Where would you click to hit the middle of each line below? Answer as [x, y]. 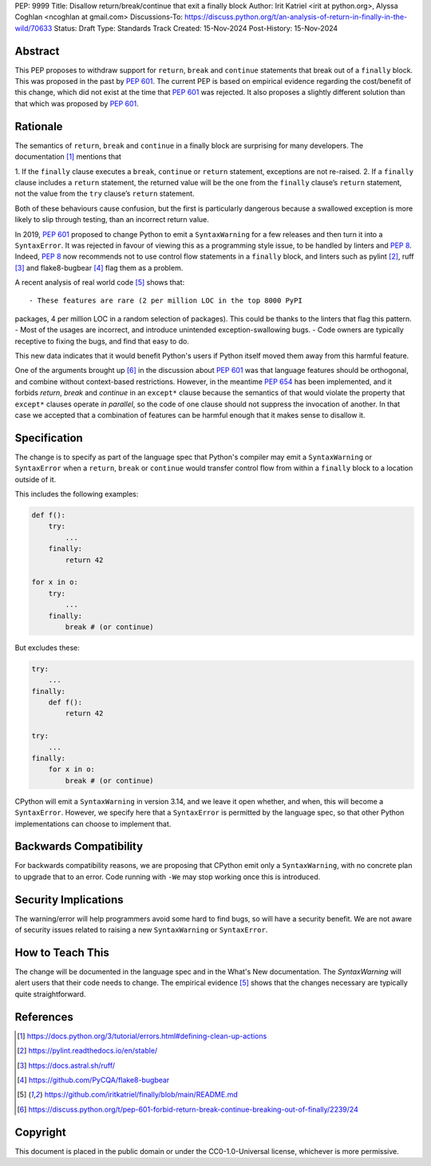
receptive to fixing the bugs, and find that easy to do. [102, 341]
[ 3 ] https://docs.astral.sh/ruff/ [66, 1065]
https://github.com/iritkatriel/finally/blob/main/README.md [141, 1095]
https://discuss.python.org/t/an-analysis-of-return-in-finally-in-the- [296, 17]
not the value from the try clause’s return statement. [105, 194]
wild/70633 [34, 28]
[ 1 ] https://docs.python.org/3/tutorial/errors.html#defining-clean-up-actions [142, 1036]
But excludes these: [47, 648]
